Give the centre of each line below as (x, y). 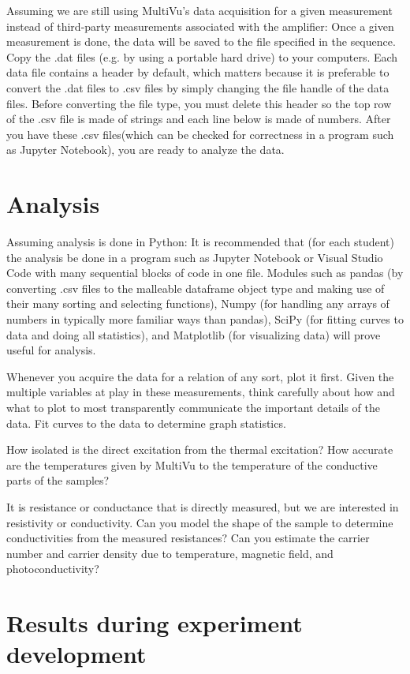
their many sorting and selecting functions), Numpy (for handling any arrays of (198, 303)
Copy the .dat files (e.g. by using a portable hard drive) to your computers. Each (202, 56)
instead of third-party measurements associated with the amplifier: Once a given (200, 26)
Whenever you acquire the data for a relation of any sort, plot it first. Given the (200, 376)
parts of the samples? (58, 480)
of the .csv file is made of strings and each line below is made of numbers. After (199, 119)
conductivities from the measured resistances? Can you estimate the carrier (188, 538)
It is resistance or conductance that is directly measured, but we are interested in (203, 506)
